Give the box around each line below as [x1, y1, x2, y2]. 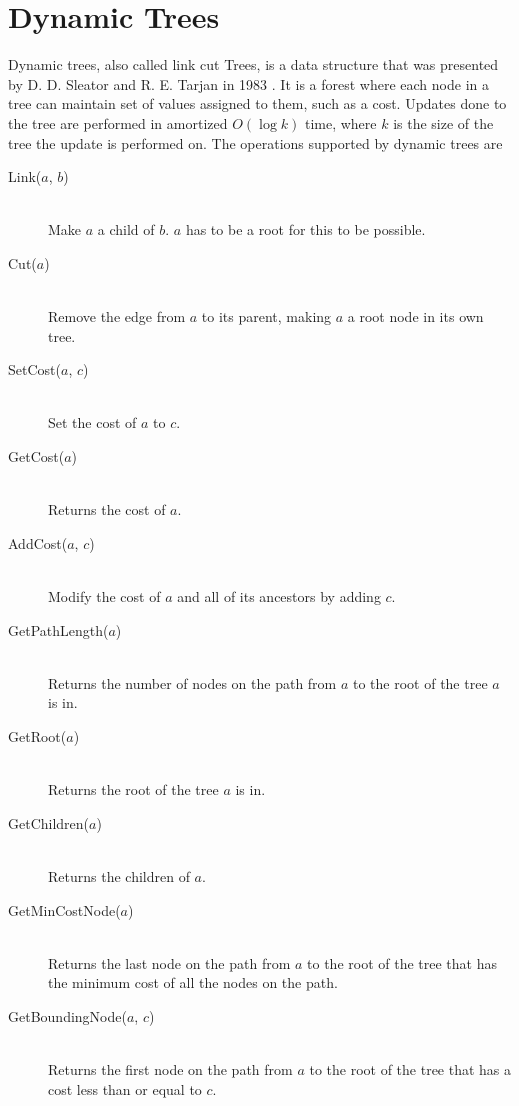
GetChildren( [8, 812, 90, 833]
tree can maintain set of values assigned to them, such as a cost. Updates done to [8, 93, 507, 114]
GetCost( [8, 446, 65, 467]
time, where [304, 112, 377, 133]
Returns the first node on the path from [48, 1059, 293, 1080]
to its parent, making [201, 306, 332, 327]
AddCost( [8, 532, 68, 553]
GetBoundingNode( [8, 1005, 127, 1026]
